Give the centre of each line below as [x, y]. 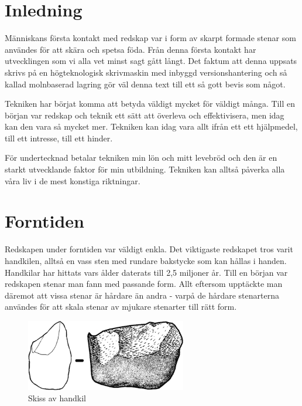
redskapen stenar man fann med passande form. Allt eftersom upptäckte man [144, 284]
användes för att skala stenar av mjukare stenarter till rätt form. [121, 307]
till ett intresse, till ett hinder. [59, 138]
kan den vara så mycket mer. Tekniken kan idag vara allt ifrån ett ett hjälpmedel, [151, 126]
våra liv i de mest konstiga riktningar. [73, 180]
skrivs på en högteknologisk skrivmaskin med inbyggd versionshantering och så [146, 72]
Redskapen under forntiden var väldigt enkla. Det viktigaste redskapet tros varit [149, 249]
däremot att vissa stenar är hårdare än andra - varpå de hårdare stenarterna [142, 295]
